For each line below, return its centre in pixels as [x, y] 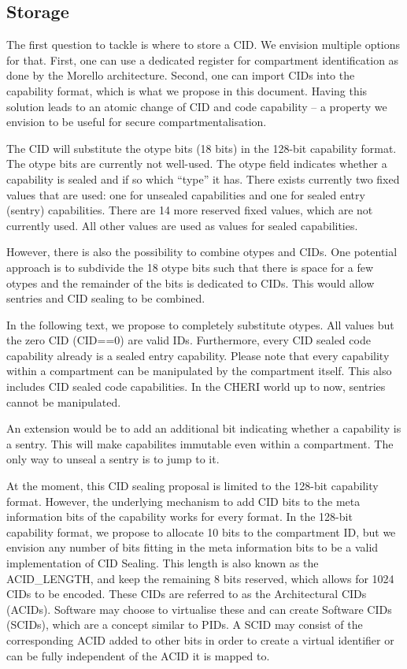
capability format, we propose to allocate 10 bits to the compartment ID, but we [201, 531]
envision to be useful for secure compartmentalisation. [137, 122]
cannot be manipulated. [64, 401]
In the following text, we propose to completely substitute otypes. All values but [200, 324]
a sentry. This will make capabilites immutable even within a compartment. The [200, 443]
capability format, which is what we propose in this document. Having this [187, 90]
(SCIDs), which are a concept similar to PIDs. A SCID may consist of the [185, 624]
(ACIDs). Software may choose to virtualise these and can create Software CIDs [199, 609]
